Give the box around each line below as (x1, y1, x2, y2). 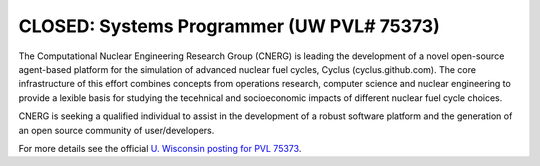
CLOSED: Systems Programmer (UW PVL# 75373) (18, 15, 440, 37)
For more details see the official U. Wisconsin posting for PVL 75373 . (18, 142, 302, 154)
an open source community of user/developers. (18, 124, 215, 136)
